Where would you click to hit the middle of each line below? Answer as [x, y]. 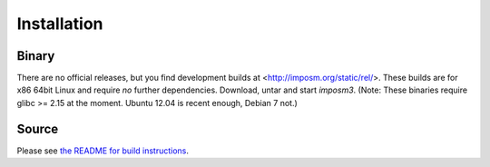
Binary [36, 56]
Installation [60, 24]
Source [38, 128]
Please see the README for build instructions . [103, 151]
